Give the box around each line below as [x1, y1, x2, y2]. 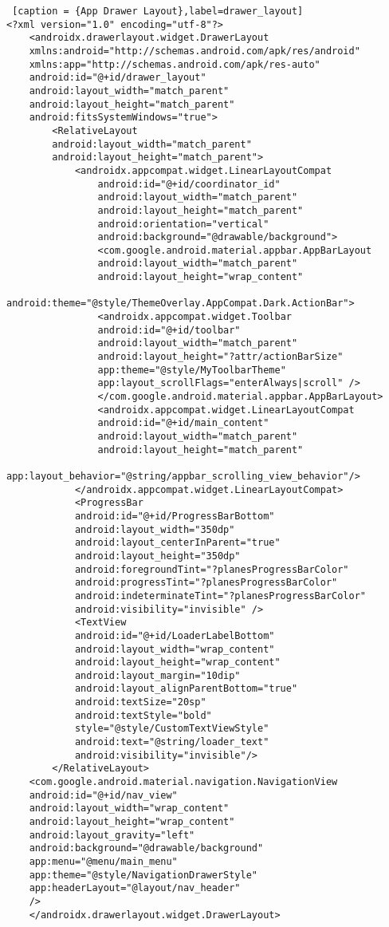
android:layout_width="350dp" [74, 523, 235, 535]
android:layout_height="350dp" [74, 550, 241, 562]
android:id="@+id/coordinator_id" [97, 178, 281, 190]
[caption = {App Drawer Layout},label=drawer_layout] [12, 6, 304, 17]
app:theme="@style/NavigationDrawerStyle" [29, 869, 257, 881]
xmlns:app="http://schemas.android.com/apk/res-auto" [29, 58, 320, 70]
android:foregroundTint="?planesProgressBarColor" [74, 563, 349, 575]
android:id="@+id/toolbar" [97, 324, 241, 336]
